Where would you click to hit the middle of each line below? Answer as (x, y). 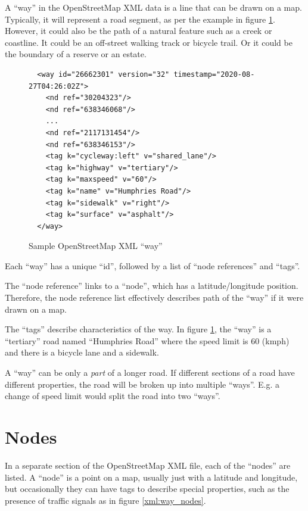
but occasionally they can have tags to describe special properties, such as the (147, 489)
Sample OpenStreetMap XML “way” (96, 246)
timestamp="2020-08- (214, 74)
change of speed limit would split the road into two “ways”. (113, 396)
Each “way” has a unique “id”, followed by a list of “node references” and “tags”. (153, 265)
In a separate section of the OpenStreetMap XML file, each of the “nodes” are (148, 465)
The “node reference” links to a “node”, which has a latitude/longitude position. (152, 286)
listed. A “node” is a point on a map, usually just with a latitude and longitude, (151, 477)
